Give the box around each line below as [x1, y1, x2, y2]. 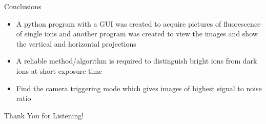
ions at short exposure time [16, 65, 103, 76]
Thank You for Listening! [4, 110, 84, 120]
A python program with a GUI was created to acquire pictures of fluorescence [16, 18, 261, 29]
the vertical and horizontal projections [16, 38, 136, 49]
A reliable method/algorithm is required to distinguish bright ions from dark [16, 55, 257, 66]
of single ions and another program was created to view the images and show [16, 28, 258, 39]
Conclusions [4, 1, 42, 11]
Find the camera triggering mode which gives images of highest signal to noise [16, 82, 262, 93]
